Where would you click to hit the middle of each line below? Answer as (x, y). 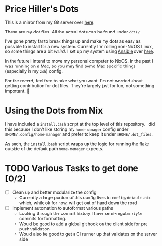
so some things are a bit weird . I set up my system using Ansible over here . (80, 51)
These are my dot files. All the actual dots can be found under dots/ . (73, 32)
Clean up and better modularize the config (54, 192)
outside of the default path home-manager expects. (54, 148)
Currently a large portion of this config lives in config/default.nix (85, 197)
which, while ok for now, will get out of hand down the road (78, 203)
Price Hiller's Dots (42, 9)
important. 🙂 (17, 91)
